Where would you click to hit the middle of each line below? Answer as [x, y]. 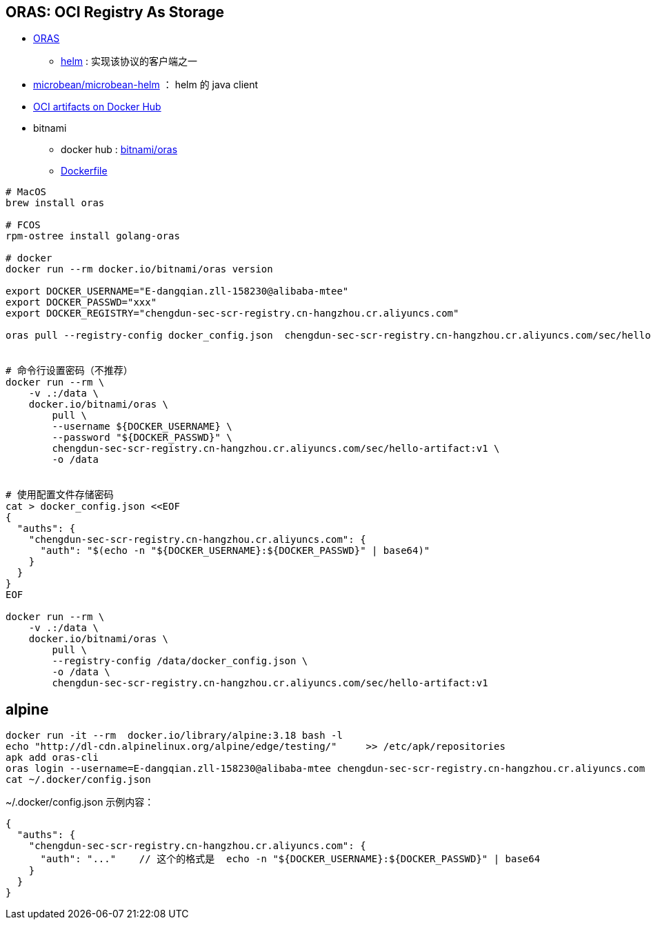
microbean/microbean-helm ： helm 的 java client [146, 85]
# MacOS [26, 192]
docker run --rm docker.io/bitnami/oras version [139, 269]
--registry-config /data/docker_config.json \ [180, 661]
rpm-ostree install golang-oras [93, 236]
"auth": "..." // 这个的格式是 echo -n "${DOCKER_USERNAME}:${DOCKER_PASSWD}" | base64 [290, 859]
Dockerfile [84, 171]
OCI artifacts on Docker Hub [97, 107]
